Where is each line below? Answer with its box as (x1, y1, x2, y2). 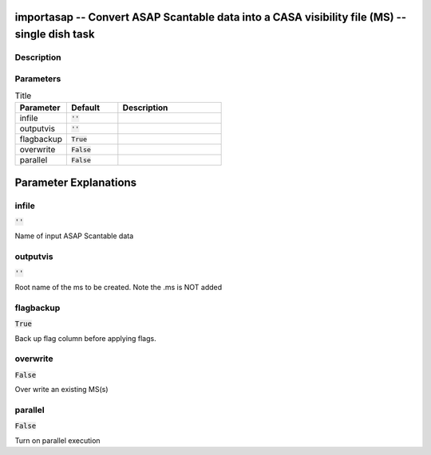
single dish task (14, 28, 95, 41)
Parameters (14, 73, 61, 84)
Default (70, 102, 100, 113)
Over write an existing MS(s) (14, 385, 109, 394)
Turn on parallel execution (14, 435, 101, 445)
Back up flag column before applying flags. (14, 333, 156, 343)
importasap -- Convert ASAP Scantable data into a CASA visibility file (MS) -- (14, 10, 407, 24)
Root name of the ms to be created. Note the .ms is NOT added (14, 282, 223, 292)
